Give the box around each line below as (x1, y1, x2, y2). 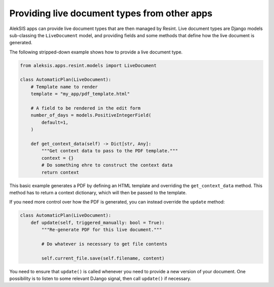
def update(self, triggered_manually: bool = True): (30, 219, 165, 225)
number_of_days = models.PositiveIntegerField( (30, 112, 152, 118)
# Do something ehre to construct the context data (41, 162, 173, 168)
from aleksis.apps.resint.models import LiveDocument (20, 63, 157, 68)
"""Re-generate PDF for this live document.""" (41, 227, 162, 233)
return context (41, 169, 80, 175)
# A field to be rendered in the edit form (30, 105, 141, 111)
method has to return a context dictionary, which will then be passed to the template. (9, 189, 187, 195)
